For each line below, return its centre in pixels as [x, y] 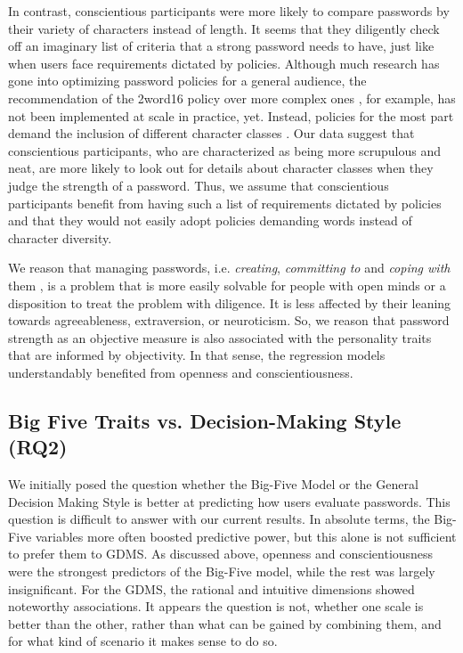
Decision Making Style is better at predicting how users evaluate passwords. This [229, 501]
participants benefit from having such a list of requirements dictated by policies [225, 203]
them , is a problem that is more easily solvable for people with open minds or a [227, 285]
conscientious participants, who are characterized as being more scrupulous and [225, 150]
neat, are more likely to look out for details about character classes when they [221, 168]
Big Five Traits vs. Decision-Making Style [205, 420]
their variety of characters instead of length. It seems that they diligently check [224, 28]
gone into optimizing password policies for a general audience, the [187, 81]
